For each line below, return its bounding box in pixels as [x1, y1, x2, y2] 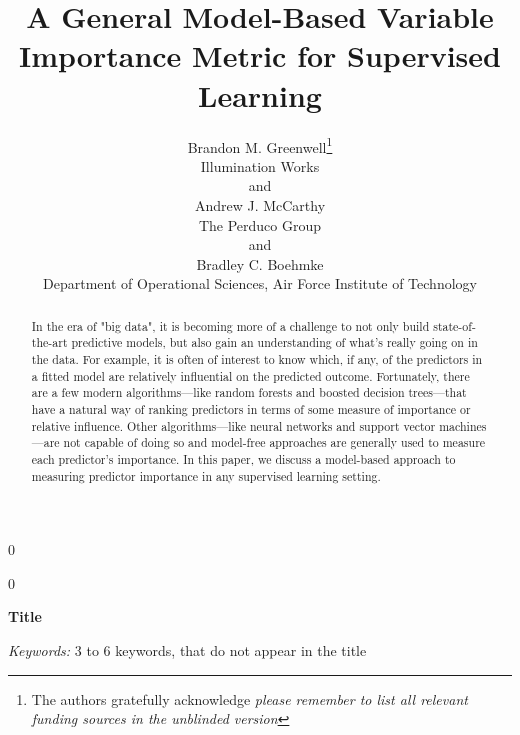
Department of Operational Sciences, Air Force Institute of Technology [43, 273, 477, 294]
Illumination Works [200, 155, 320, 176]
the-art [31, 334, 68, 351]
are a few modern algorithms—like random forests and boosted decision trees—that [31, 384, 467, 401]
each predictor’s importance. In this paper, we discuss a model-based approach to [31, 450, 456, 467]
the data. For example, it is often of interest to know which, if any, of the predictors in [31, 351, 483, 368]
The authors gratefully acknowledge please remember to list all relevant [31, 688, 468, 709]
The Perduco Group [198, 214, 322, 235]
